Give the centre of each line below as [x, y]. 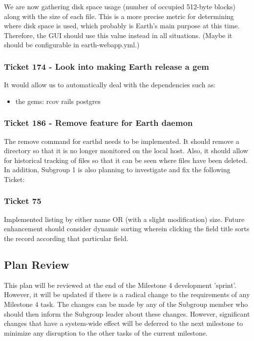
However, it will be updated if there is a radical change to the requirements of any [127, 294]
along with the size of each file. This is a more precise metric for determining [119, 16]
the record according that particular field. [66, 238]
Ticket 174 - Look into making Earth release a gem [106, 66]
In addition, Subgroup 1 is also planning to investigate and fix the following [117, 170]
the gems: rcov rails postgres [58, 101]
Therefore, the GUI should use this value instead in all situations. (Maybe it [118, 35]
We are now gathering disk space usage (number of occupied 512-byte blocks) [120, 6]
